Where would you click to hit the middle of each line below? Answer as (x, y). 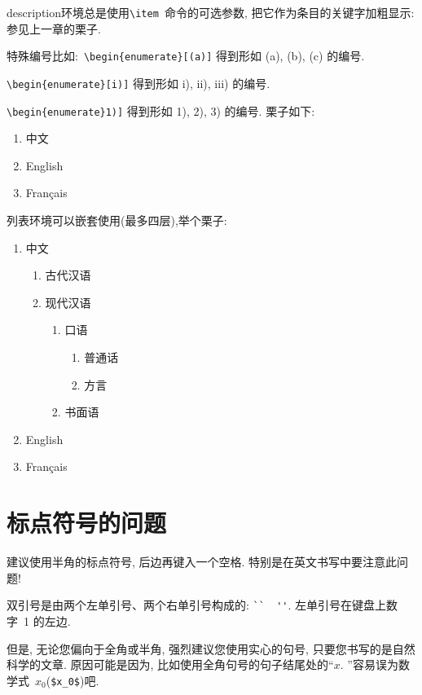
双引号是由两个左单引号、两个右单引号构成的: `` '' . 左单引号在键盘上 (197, 605)
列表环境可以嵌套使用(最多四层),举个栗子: (117, 220)
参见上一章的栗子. (54, 28)
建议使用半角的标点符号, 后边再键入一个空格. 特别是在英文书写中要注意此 (202, 562)
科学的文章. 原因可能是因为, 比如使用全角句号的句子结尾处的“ (170, 664)
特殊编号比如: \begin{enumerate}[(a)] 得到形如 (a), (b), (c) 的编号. (186, 56)
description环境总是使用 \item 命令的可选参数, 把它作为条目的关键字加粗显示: (211, 12)
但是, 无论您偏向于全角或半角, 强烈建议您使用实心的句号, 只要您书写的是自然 (211, 648)
